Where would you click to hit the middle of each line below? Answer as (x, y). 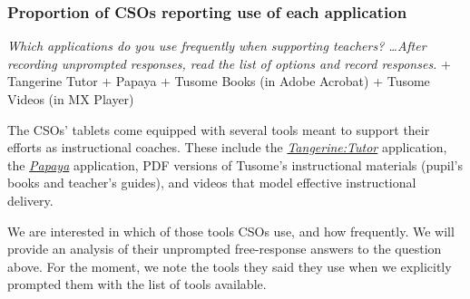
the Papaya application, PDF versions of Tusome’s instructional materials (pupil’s (235, 164)
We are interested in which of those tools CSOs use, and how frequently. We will (231, 231)
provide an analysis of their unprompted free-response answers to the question (225, 249)
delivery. (30, 200)
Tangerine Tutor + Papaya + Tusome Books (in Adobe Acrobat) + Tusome (219, 81)
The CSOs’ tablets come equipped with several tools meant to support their (219, 129)
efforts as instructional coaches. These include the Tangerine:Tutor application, (227, 147)
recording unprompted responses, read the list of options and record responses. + (229, 63)
